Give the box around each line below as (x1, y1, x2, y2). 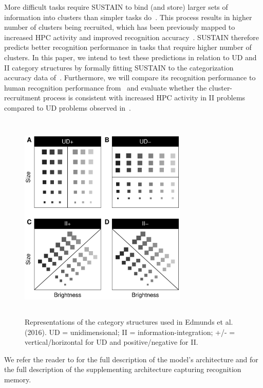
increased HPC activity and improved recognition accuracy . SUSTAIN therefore (4, 31, 259, 42)
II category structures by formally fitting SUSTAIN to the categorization (4, 62, 234, 73)
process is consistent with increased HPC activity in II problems (43, 92, 246, 103)
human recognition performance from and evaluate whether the (4, 82, 207, 93)
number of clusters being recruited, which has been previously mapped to (4, 22, 235, 32)
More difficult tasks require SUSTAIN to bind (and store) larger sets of (4, 2, 228, 12)
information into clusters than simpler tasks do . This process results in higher (4, 11, 252, 22)
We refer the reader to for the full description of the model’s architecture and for (4, 354, 258, 364)
